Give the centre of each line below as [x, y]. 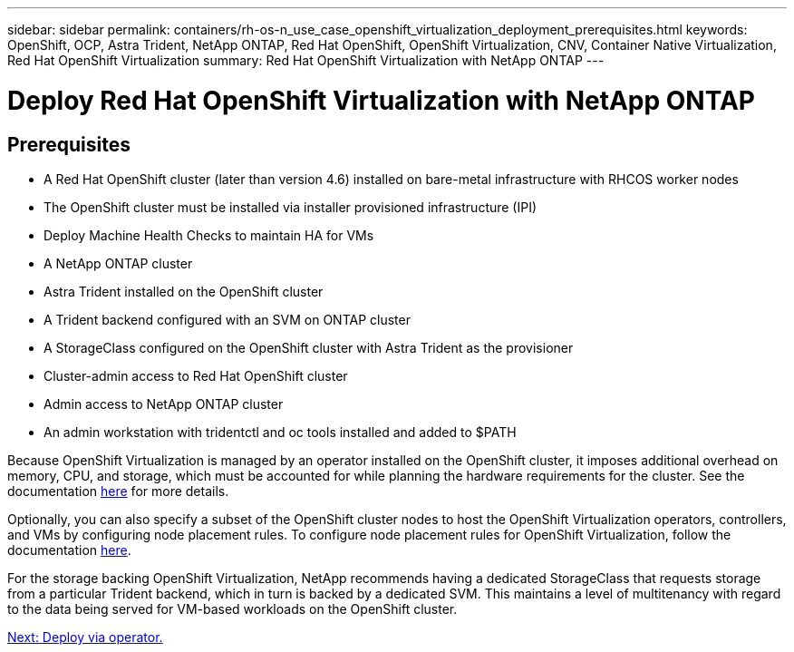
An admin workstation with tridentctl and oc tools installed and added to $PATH [280, 432]
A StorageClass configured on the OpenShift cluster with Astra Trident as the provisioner [309, 347]
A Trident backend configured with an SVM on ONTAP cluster [227, 319]
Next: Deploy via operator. [85, 637]
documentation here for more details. [118, 491]
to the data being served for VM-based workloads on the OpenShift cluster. [232, 608]
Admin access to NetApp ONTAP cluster [164, 404]
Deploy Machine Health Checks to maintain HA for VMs [209, 235]
